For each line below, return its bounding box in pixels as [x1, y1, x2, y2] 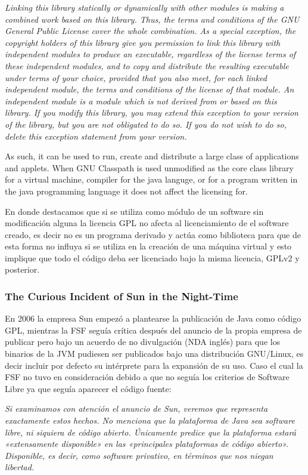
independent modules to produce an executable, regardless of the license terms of [5, 48, 296, 60]
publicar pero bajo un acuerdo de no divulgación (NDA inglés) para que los [5, 335, 281, 348]
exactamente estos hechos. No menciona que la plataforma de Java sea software [5, 414, 295, 427]
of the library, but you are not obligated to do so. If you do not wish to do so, [5, 118, 287, 130]
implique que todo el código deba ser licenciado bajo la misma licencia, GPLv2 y [5, 251, 300, 264]
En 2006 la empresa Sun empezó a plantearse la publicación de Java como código [5, 312, 301, 325]
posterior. [5, 263, 40, 276]
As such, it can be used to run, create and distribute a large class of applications [5, 150, 299, 162]
